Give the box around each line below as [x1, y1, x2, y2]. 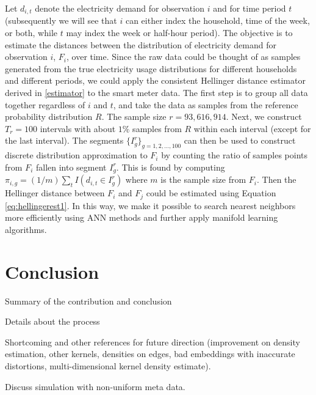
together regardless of [5, 98, 85, 111]
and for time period [213, 2, 286, 14]
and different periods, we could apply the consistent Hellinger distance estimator [5, 74, 306, 87]
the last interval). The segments [5, 134, 124, 147]
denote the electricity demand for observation [35, 2, 204, 14]
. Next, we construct [226, 110, 302, 123]
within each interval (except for [193, 122, 311, 135]
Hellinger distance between [5, 186, 105, 199]
